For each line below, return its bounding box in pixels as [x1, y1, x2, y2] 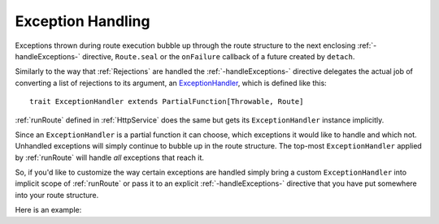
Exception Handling [15, 12, 150, 30]
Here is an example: [15, 205, 82, 215]
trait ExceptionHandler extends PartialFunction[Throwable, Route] [29, 97, 304, 106]
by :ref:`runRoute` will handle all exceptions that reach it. [15, 153, 205, 162]
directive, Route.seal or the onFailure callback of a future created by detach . [81, 51, 355, 61]
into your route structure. [15, 190, 99, 200]
